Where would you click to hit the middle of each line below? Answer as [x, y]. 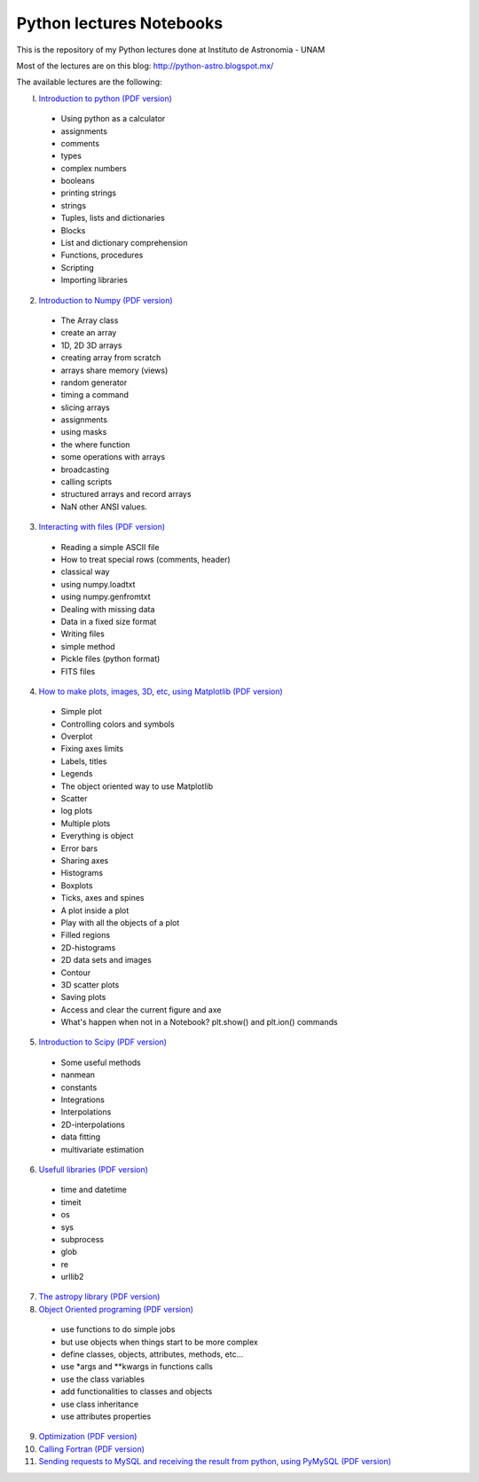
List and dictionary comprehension [124, 243]
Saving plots [83, 997]
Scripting [78, 267]
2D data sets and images [106, 960]
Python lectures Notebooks [120, 23]
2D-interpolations [93, 1124]
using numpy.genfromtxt [106, 597]
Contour [76, 973]
